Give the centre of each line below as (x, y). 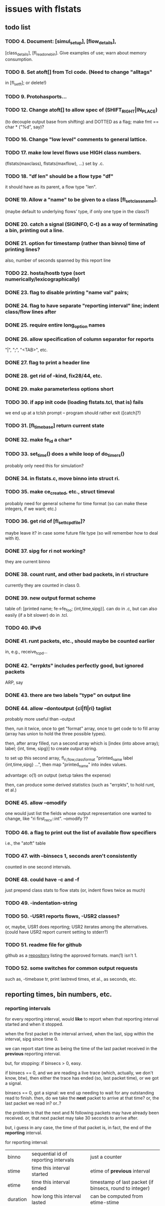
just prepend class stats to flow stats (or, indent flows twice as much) (75, 890)
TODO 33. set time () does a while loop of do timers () (65, 454)
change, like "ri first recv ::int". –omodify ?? (47, 819)
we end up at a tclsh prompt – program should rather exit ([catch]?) (73, 413)
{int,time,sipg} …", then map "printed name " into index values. (66, 765)
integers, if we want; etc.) (31, 509)
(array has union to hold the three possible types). (56, 734)
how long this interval (56, 1196)
